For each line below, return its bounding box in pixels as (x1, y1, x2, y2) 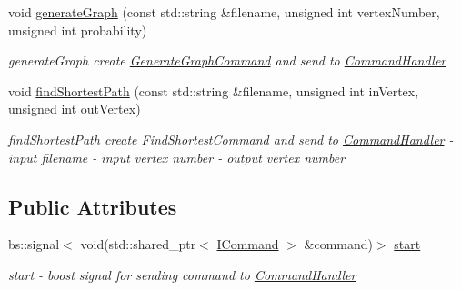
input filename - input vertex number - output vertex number (8, 147, 346, 166)
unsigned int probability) (8, 20, 147, 39)
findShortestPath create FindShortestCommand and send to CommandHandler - (8, 129, 454, 148)
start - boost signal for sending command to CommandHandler (8, 265, 356, 284)
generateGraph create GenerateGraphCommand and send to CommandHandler (8, 51, 446, 70)
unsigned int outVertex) (8, 99, 141, 118)
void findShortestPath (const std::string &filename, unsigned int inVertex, (8, 81, 419, 100)
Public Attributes (8, 192, 177, 220)
